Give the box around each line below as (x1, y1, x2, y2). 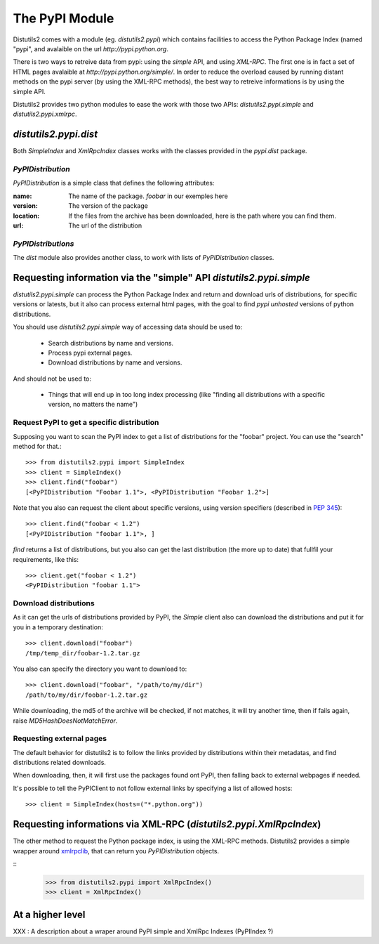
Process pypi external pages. (48, 348, 133, 357)
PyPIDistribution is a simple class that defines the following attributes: (13, 179, 215, 188)
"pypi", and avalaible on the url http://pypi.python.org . (13, 44, 168, 53)
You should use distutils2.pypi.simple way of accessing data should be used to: (13, 323, 243, 332)
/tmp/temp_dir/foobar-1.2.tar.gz (25, 649, 140, 657)
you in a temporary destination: (13, 622, 103, 631)
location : (13, 211, 40, 220)
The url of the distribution (68, 221, 142, 230)
